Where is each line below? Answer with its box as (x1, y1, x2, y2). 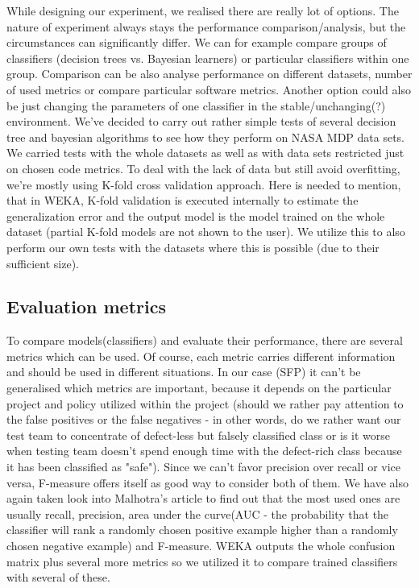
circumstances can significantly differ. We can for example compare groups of (6, 34, 387, 51)
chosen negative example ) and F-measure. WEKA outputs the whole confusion (6, 537, 396, 554)
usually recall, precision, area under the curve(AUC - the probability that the (6, 505, 389, 522)
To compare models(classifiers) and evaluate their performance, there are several (6, 332, 403, 349)
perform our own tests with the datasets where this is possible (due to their (6, 238, 380, 255)
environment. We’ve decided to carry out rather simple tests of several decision (6, 113, 396, 130)
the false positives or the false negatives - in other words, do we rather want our (6, 411, 401, 428)
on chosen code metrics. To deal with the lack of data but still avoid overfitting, (6, 159, 400, 176)
